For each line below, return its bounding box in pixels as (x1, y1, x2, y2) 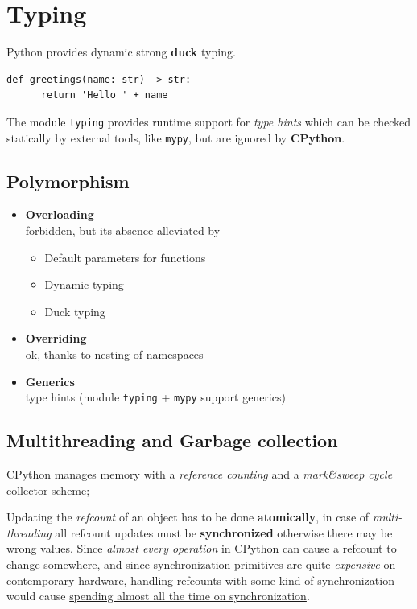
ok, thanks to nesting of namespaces (25, 345, 204, 362)
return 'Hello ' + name (40, 89, 168, 101)
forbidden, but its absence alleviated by (25, 222, 221, 239)
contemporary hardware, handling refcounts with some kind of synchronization (6, 571, 394, 588)
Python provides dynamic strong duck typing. (6, 43, 236, 60)
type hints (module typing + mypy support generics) (25, 389, 286, 405)
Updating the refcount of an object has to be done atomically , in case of (6, 508, 370, 525)
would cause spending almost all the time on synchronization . (6, 587, 310, 604)
